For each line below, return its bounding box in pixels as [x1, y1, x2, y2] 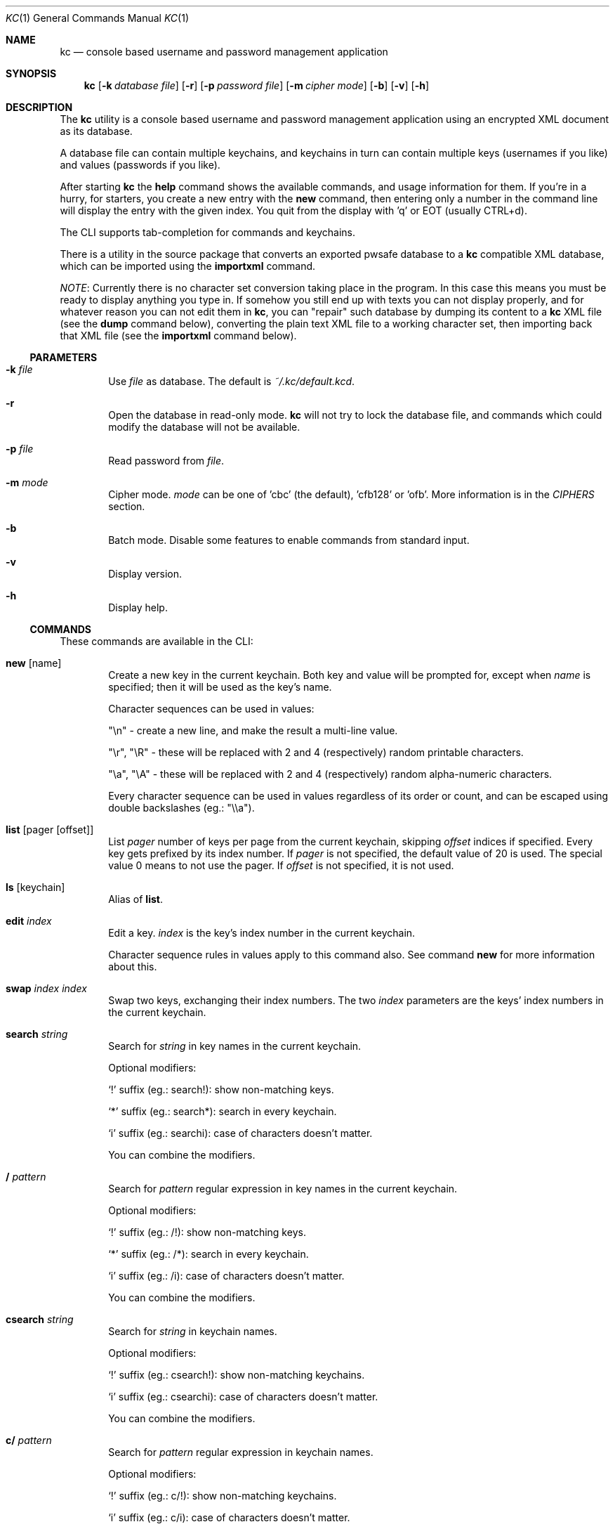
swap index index [6, 982, 87, 994]
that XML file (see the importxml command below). [60, 330, 297, 341]
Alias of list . [108, 893, 163, 905]
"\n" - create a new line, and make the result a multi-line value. [108, 724, 398, 736]
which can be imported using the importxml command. [60, 260, 316, 272]
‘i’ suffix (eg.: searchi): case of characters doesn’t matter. [108, 1127, 373, 1139]
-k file [6, 363, 33, 375]
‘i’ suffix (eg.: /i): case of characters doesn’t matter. [108, 1270, 345, 1282]
